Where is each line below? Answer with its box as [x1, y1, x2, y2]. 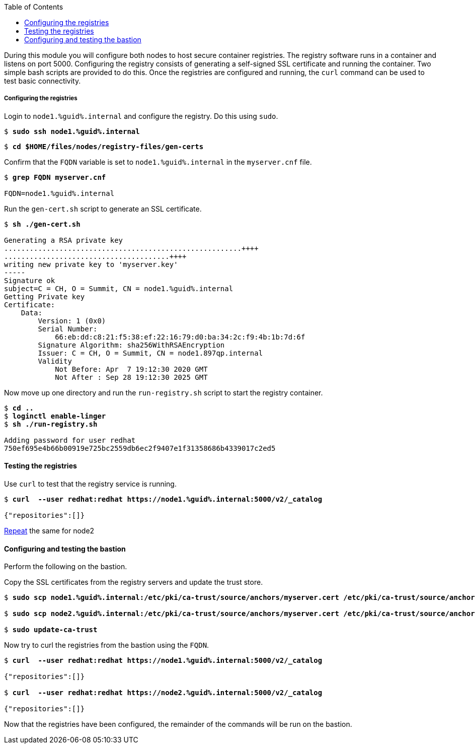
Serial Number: [38, 324, 98, 333]
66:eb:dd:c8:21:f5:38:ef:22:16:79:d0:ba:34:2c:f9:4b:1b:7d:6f [55, 332, 305, 341]
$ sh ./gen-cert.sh [4, 220, 81, 228]
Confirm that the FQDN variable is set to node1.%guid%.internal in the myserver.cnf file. [4, 157, 312, 166]
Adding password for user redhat [4, 436, 136, 444]
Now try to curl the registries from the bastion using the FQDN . [4, 641, 209, 650]
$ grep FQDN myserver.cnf [4, 173, 106, 181]
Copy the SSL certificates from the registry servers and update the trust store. [4, 578, 263, 587]
